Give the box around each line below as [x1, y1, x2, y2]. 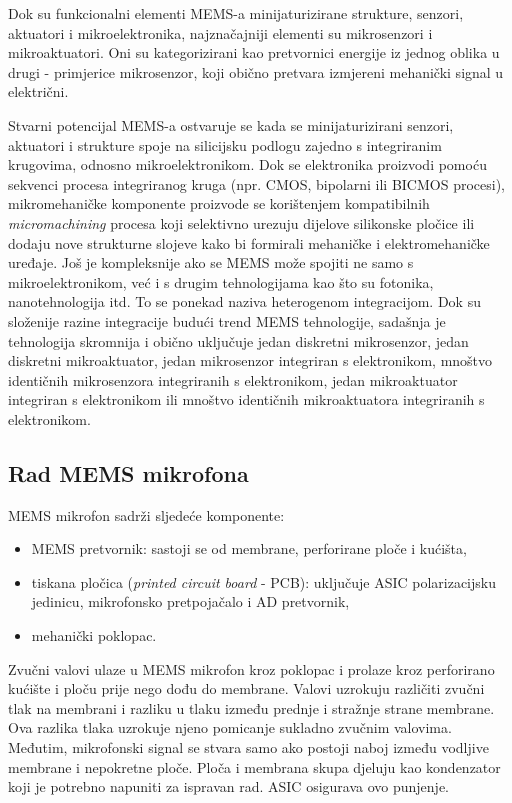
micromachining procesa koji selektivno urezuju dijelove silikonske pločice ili [8, 212, 475, 233]
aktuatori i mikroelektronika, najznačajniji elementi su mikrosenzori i [8, 22, 433, 43]
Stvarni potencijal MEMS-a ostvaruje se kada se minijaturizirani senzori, [8, 114, 454, 135]
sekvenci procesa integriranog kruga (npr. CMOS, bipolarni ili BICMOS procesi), [8, 173, 505, 194]
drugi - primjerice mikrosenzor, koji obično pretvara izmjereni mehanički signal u [8, 61, 504, 82]
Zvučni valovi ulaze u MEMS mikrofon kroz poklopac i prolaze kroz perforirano [8, 658, 495, 679]
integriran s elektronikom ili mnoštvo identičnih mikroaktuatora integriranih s [8, 389, 485, 410]
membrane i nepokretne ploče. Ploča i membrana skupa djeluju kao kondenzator [8, 756, 501, 777]
